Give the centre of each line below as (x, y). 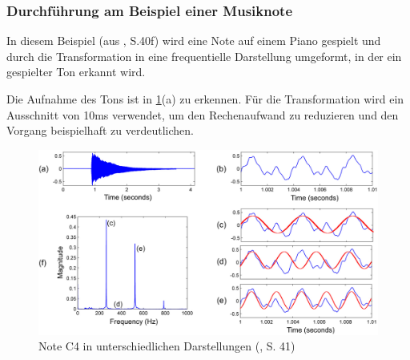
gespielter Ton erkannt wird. (76, 72)
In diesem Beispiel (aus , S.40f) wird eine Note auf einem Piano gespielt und (194, 40)
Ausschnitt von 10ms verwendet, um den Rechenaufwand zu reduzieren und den (203, 114)
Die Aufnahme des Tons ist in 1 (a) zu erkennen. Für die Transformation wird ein (205, 99)
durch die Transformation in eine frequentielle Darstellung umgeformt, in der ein (204, 56)
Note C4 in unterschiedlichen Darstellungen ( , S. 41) (167, 346)
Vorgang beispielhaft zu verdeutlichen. (100, 130)
